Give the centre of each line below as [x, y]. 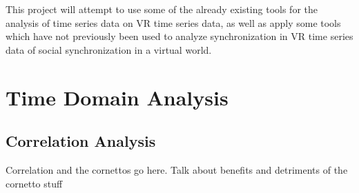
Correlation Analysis [81, 141]
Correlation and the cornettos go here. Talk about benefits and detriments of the [177, 169]
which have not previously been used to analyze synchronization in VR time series [179, 36]
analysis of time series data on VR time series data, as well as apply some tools [173, 22]
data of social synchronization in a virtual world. [109, 49]
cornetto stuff [34, 183]
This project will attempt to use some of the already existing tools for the [162, 9]
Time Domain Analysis [117, 97]
